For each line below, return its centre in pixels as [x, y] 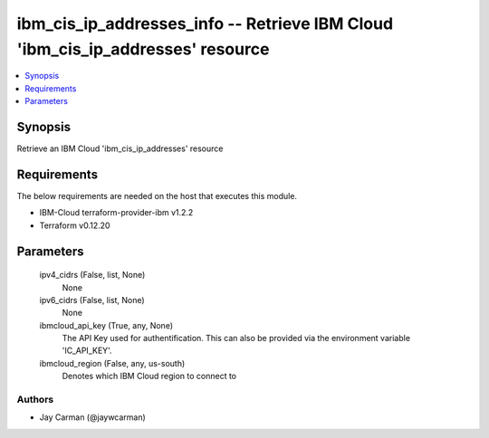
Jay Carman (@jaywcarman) [93, 417]
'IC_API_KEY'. [87, 351]
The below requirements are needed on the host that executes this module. [157, 195]
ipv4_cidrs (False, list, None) [92, 275]
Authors [35, 400]
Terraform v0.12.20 [75, 225]
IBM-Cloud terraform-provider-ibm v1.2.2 [116, 213]
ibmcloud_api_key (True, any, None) [106, 325]
